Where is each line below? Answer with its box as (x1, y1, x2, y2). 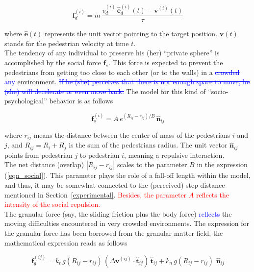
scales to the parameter (117, 159, 187, 170)
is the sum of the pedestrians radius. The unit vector (69, 140, 228, 150)
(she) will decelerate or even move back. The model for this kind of (4, 86, 206, 96)
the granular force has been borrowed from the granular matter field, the (4, 228, 223, 238)
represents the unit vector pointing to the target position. (45, 28, 218, 39)
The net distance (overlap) (4, 159, 84, 170)
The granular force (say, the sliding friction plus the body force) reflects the (4, 208, 232, 219)
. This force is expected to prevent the (108, 57, 223, 68)
